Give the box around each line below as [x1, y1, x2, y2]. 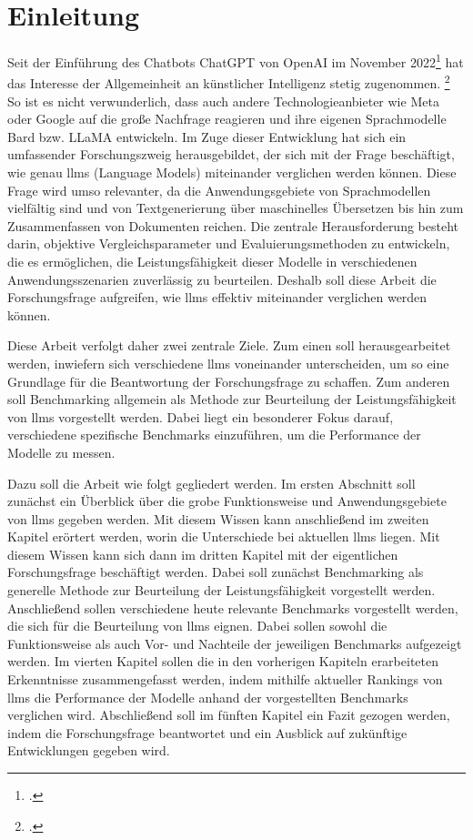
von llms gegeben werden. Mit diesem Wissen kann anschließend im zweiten [7, 509, 429, 528]
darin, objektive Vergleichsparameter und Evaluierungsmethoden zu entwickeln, [7, 234, 450, 253]
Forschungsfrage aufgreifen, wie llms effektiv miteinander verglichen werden [7, 288, 428, 307]
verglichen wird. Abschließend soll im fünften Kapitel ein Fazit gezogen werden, [7, 705, 450, 724]
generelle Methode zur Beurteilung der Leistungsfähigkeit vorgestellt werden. [7, 581, 436, 600]
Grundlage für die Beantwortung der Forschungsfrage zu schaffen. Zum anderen [7, 371, 450, 390]
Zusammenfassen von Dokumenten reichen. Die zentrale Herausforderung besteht [7, 216, 459, 235]
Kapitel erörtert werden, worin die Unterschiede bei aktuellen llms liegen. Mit [7, 527, 440, 546]
